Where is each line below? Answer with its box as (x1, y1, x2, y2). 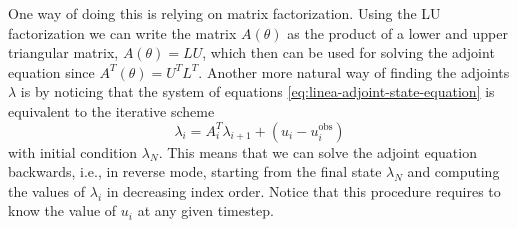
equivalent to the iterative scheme (8, 100, 215, 121)
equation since (8, 61, 95, 82)
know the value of (8, 200, 117, 221)
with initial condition (8, 141, 138, 162)
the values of (8, 180, 86, 201)
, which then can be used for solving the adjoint (202, 42, 495, 63)
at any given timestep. (137, 200, 274, 221)
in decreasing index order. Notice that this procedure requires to (106, 180, 501, 201)
